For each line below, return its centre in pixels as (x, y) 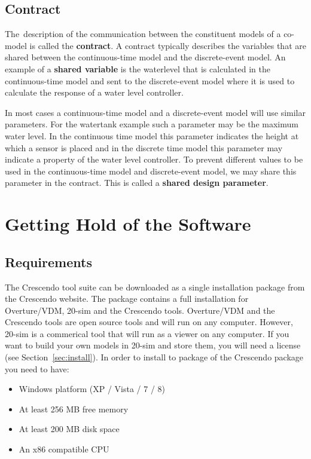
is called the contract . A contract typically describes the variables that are (168, 45)
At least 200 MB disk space (69, 429)
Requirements (48, 261)
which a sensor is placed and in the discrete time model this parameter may (144, 147)
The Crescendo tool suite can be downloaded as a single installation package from (155, 287)
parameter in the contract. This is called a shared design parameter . (137, 183)
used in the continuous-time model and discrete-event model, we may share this (151, 171)
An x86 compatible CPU (64, 449)
